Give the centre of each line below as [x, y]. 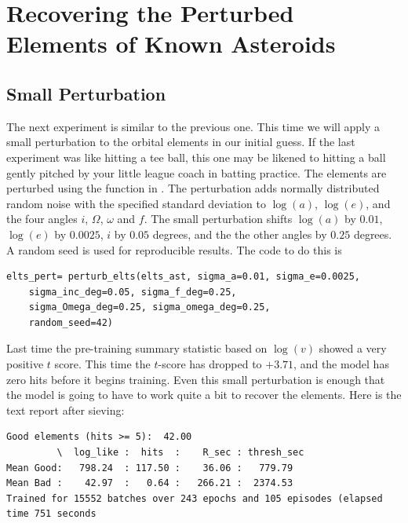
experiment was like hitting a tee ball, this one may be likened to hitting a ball [196, 157]
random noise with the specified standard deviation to [136, 203]
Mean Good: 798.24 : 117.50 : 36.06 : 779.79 [150, 468]
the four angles [42, 219]
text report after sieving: [66, 410]
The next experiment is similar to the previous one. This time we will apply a [193, 126]
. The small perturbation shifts [218, 219]
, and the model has [341, 364]
